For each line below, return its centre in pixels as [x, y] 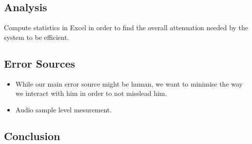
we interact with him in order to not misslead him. [91, 93]
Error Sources [40, 63]
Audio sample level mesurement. [64, 109]
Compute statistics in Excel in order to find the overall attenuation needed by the [126, 27]
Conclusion [32, 135]
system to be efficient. [37, 37]
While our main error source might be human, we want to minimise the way [129, 83]
